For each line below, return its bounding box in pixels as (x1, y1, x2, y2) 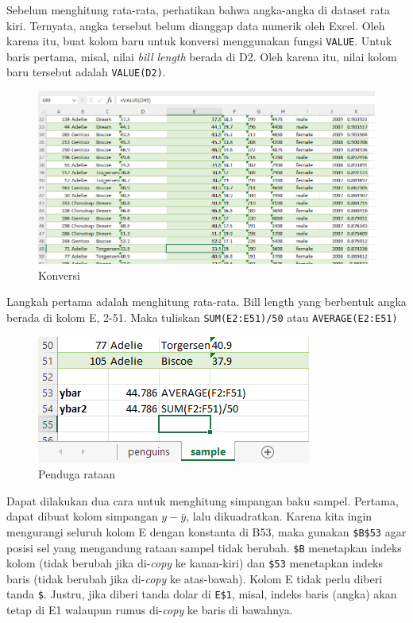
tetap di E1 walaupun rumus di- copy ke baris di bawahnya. (6, 602, 293, 618)
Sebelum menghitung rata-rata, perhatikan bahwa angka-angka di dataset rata (6, 2, 390, 17)
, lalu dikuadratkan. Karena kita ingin (186, 508, 372, 524)
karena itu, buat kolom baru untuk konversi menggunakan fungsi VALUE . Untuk (6, 33, 392, 49)
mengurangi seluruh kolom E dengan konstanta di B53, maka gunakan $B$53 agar (6, 523, 407, 540)
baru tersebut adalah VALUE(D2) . (6, 64, 166, 80)
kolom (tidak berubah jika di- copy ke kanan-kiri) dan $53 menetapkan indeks (6, 555, 384, 571)
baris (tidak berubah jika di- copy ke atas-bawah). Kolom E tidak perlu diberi (6, 570, 383, 586)
